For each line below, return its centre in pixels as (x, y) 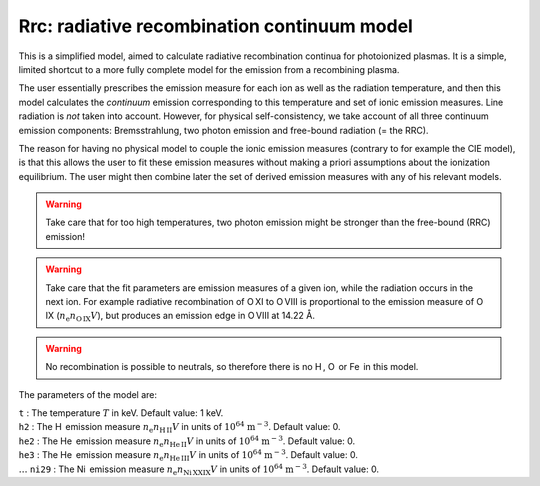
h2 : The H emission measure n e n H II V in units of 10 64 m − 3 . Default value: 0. (179, 427)
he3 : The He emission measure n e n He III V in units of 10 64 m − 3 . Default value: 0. (188, 455)
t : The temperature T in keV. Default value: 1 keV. (121, 412)
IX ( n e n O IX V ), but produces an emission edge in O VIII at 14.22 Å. (180, 317)
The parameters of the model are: (88, 394)
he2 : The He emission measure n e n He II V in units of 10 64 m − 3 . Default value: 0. (187, 441)
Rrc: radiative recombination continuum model (216, 26)
